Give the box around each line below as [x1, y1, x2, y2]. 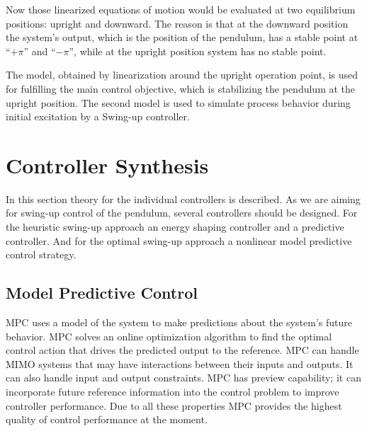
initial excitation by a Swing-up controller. [6, 109, 190, 124]
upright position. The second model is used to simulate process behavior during [6, 95, 351, 110]
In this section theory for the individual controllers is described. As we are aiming [6, 191, 361, 206]
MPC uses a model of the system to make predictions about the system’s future [6, 315, 352, 330]
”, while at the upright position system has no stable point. [69, 43, 327, 58]
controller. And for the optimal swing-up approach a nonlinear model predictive [6, 233, 352, 248]
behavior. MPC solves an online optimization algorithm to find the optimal [6, 328, 332, 343]
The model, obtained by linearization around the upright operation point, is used [6, 67, 358, 82]
